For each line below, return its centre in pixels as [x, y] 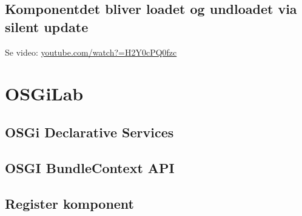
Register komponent [70, 203]
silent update [47, 26]
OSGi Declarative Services [89, 132]
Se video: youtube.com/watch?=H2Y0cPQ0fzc [91, 52]
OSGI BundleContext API [90, 167]
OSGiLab [44, 93]
